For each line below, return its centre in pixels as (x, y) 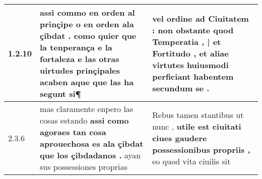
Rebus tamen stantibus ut (198, 114)
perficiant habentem (193, 76)
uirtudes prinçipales (80, 70)
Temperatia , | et (187, 41)
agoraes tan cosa (73, 132)
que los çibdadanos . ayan (90, 155)
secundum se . (181, 88)
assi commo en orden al (87, 12)
